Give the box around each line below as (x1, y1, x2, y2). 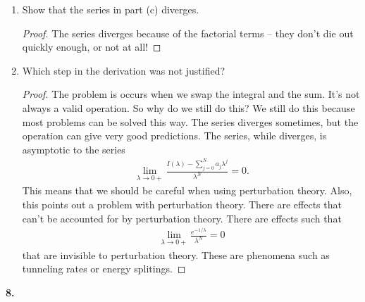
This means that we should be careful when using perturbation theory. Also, (22, 183, 352, 198)
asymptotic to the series (22, 141, 125, 156)
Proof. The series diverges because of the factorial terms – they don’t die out (22, 25, 354, 40)
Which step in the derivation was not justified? (22, 63, 225, 77)
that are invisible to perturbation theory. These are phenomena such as (22, 247, 330, 262)
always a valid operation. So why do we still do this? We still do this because (22, 100, 355, 115)
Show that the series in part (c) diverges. (22, 2, 199, 16)
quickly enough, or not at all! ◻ (22, 39, 161, 54)
